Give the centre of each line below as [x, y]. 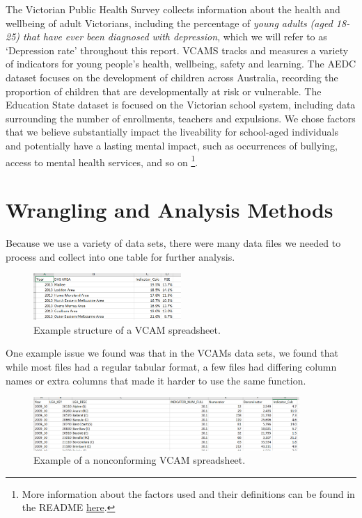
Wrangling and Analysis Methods [170, 209]
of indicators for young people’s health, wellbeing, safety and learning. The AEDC [181, 64]
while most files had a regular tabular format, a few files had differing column [171, 367]
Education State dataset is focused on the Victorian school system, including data [181, 105]
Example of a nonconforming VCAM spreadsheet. [140, 460]
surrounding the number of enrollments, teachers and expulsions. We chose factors [181, 118]
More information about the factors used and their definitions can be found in [188, 493]
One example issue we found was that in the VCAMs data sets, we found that [172, 353]
